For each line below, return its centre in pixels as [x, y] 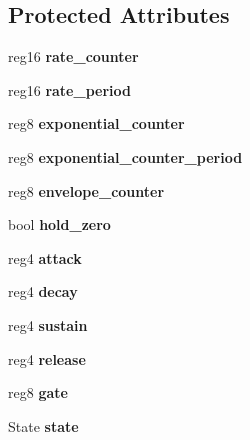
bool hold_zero [59, 224]
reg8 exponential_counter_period [125, 156]
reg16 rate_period [69, 89]
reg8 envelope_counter [86, 190]
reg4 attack [45, 257]
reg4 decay [43, 291]
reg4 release [47, 358]
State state [43, 425]
